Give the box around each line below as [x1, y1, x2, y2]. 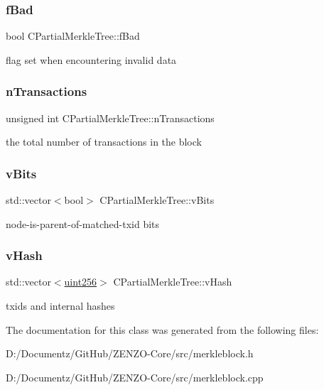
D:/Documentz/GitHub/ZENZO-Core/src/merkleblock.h [6, 346, 254, 361]
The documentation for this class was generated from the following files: [6, 322, 319, 337]
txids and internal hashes [6, 298, 115, 313]
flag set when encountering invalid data [6, 52, 177, 67]
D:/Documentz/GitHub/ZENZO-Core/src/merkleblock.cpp [6, 369, 264, 384]
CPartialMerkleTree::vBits [99, 193, 215, 207]
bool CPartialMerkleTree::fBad [6, 28, 140, 43]
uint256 [64, 274, 97, 289]
